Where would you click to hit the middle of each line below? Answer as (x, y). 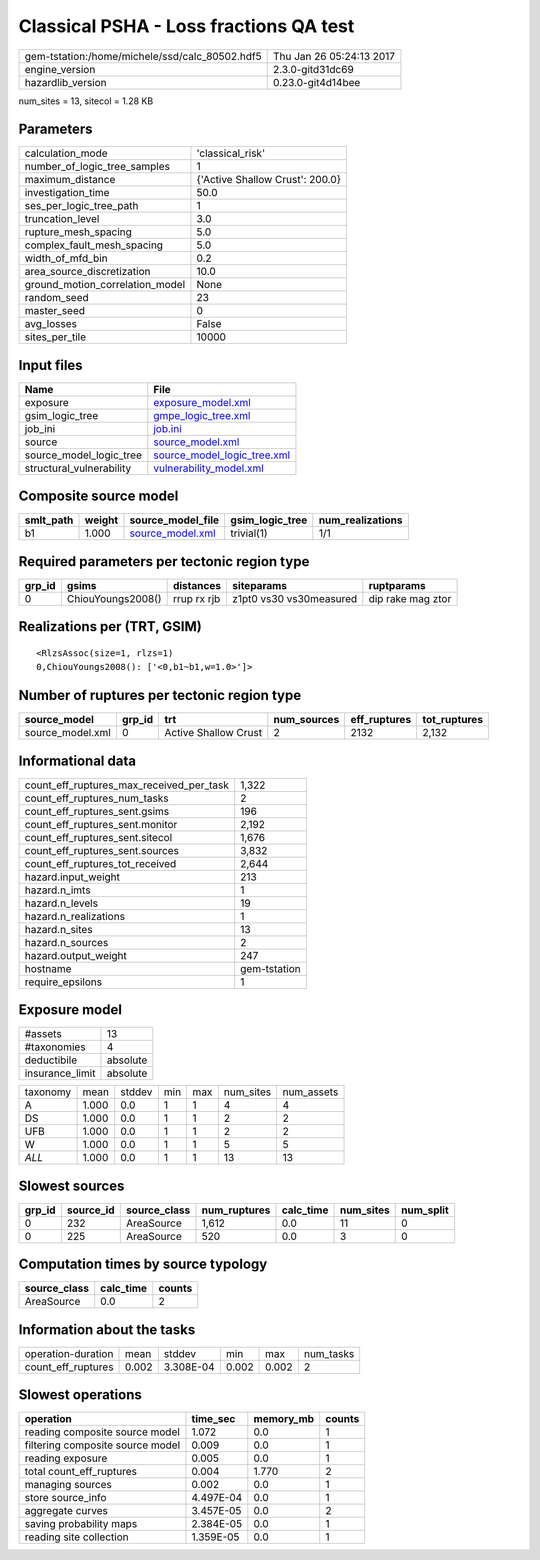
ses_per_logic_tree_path (81, 206)
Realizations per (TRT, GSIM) (110, 626)
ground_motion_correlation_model (105, 285)
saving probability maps (81, 1524)
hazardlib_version (65, 82)
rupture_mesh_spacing (78, 232)
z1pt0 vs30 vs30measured (294, 598)
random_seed (56, 298)
